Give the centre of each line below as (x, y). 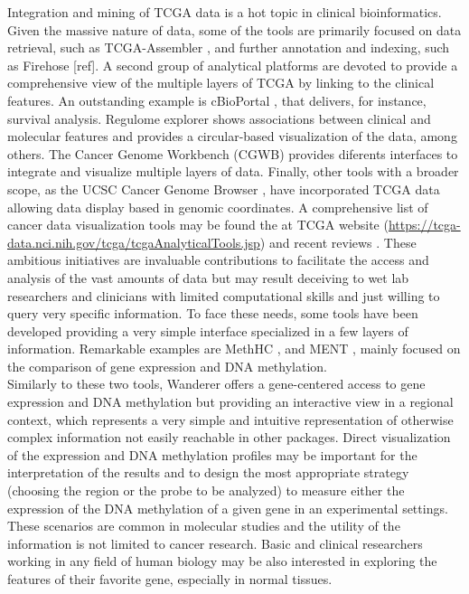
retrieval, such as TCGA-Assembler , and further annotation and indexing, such (229, 47)
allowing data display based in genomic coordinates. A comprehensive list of (218, 207)
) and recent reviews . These (338, 242)
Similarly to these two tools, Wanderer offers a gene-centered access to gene (216, 384)
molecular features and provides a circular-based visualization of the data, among (232, 136)
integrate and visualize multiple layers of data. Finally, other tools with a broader (233, 171)
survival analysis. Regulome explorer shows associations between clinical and (219, 118)
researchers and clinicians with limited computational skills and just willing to (224, 295)
